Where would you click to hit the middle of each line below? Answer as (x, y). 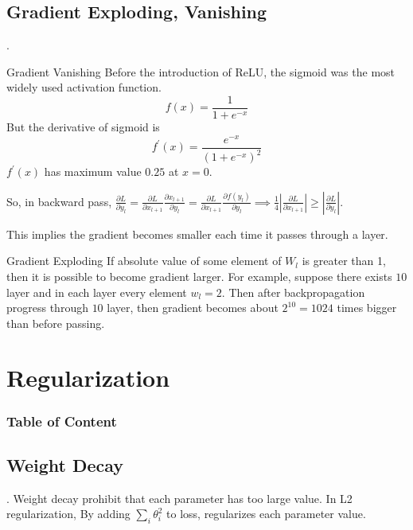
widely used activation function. (84, 87)
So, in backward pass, (59, 201)
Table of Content (62, 421)
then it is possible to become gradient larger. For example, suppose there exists (199, 276)
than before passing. (56, 323)
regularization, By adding (68, 514)
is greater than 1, (344, 261)
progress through (47, 308)
